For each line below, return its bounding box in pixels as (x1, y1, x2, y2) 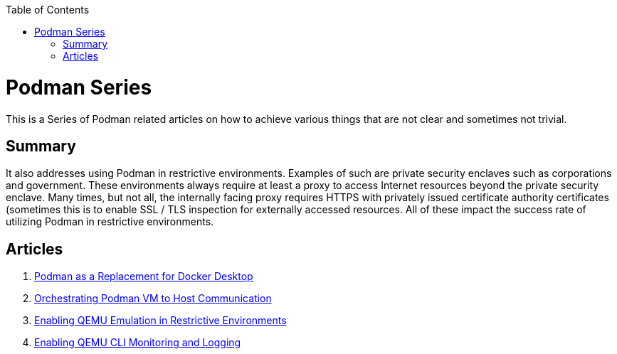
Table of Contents (6, 4, 90, 16)
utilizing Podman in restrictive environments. (6, 215, 214, 228)
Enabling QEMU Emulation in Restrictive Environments (34, 314, 287, 327)
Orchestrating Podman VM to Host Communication (34, 292, 272, 305)
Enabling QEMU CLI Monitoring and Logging (34, 336, 241, 349)
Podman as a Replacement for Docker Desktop (34, 270, 253, 283)
